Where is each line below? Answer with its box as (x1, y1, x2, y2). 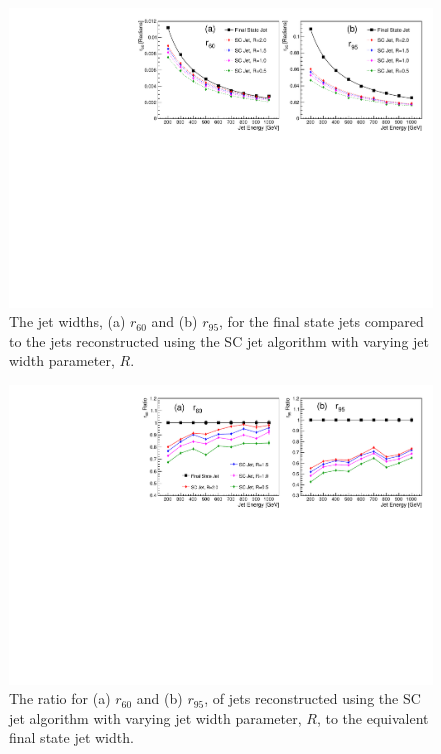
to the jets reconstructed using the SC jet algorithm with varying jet (9, 330, 429, 351)
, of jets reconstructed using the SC (204, 688, 421, 709)
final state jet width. (9, 727, 134, 748)
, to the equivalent (316, 707, 429, 728)
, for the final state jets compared (219, 311, 424, 332)
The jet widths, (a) (9, 311, 126, 332)
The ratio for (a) (9, 688, 111, 709)
